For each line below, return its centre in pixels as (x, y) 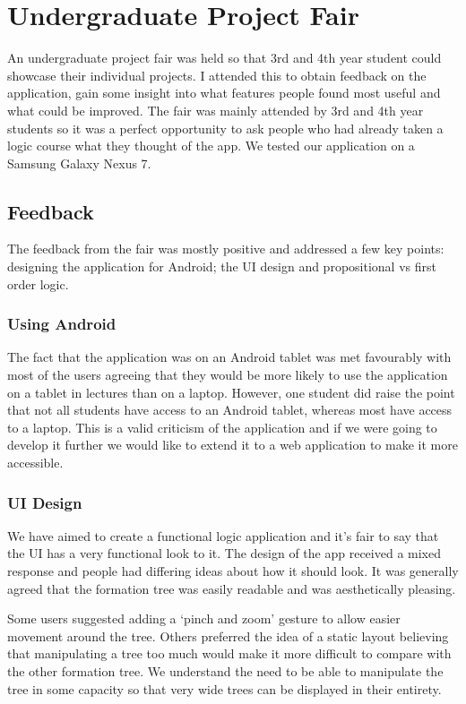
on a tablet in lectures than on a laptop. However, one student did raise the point (231, 392)
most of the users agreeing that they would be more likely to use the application (228, 375)
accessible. (35, 463)
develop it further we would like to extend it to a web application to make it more (233, 445)
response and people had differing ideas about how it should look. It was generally (233, 571)
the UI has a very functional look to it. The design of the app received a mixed (224, 553)
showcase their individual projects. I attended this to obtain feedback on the (217, 75)
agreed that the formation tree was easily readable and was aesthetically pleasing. (232, 588)
